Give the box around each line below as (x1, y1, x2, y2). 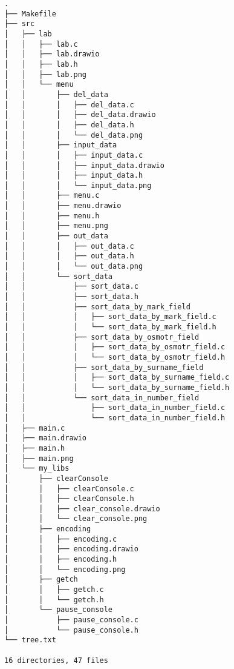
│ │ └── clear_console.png (4, 514, 148, 523)
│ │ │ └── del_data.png (4, 130, 143, 140)
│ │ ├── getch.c (4, 585, 104, 594)
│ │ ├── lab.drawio (4, 50, 100, 59)
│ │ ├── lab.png (4, 70, 87, 79)
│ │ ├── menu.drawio (4, 201, 122, 210)
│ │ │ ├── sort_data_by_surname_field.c (4, 373, 230, 382)
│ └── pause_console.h (4, 625, 138, 634)
